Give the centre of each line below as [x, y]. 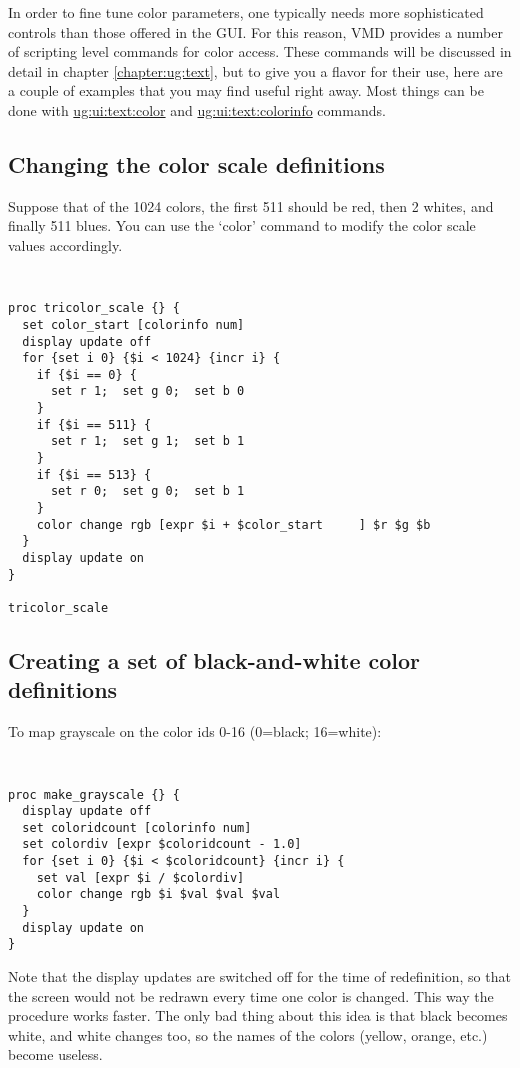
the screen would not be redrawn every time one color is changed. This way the [251, 995]
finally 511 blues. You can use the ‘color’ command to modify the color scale [242, 225]
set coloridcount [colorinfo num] [137, 827]
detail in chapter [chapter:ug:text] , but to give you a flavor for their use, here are [255, 70]
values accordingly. [65, 244]
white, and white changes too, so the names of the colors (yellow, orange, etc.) [248, 1034]
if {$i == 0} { [86, 374]
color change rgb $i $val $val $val [158, 894]
